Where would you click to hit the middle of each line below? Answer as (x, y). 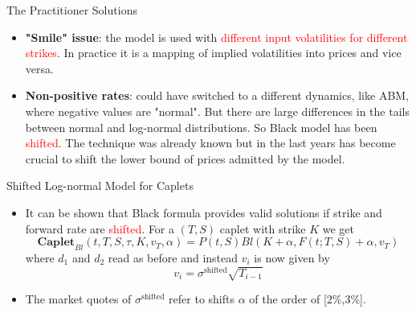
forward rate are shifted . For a (100, 228)
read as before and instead (173, 257)
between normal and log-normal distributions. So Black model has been (201, 127)
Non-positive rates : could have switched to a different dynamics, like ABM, (217, 95)
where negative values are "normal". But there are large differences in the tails (217, 111)
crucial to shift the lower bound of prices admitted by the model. (185, 158)
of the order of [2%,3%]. (308, 299)
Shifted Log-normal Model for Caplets (100, 185)
